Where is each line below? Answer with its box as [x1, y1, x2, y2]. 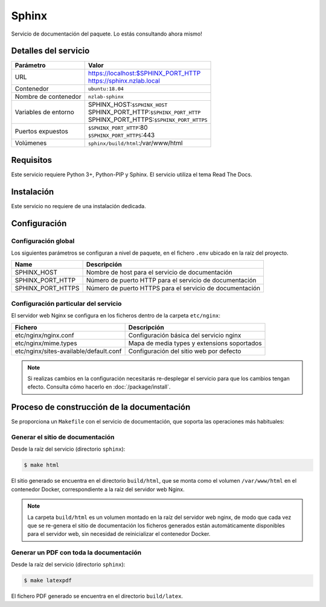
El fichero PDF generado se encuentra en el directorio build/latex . [11, 593, 184, 600]
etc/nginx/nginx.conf [14, 331, 75, 339]
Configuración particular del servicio [11, 299, 122, 308]
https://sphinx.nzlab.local [88, 77, 160, 85]
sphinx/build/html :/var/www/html [88, 139, 183, 147]
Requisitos [11, 154, 53, 165]
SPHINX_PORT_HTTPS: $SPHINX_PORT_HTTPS [88, 115, 208, 124]
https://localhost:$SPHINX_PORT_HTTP [88, 69, 201, 78]
